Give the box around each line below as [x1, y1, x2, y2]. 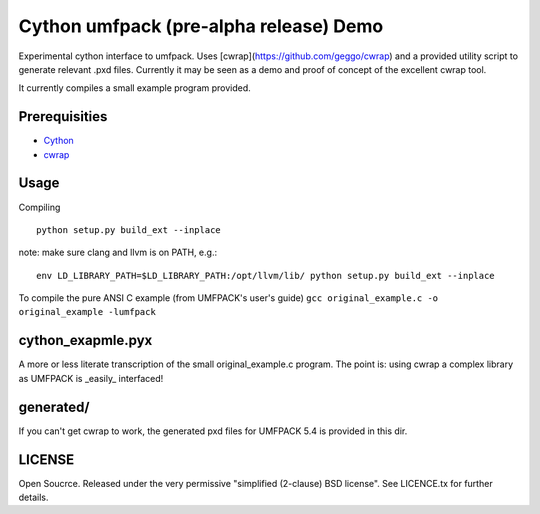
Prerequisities [18, 108, 108, 125]
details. [18, 491, 49, 503]
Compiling [18, 201, 61, 213]
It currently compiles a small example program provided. [18, 82, 252, 94]
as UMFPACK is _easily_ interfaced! [18, 372, 164, 384]
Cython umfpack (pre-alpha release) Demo [18, 15, 384, 37]
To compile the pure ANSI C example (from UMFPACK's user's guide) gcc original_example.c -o [18, 292, 439, 304]
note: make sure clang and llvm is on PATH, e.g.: [18, 246, 218, 259]
